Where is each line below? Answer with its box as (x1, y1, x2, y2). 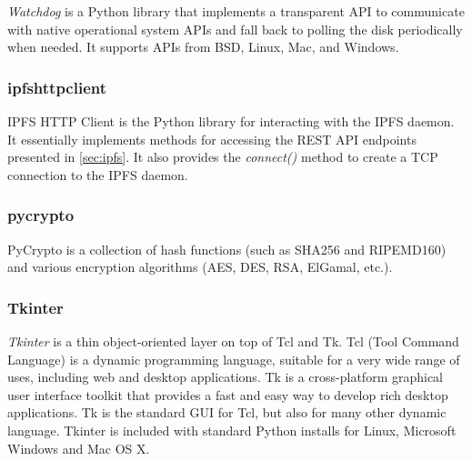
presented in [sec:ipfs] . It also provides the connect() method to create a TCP (7, 147, 438, 166)
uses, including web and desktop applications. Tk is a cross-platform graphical (7, 367, 444, 386)
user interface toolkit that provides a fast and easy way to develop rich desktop (7, 385, 448, 404)
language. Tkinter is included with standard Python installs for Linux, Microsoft (7, 420, 457, 439)
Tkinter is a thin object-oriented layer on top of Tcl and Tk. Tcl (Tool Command (7, 332, 459, 350)
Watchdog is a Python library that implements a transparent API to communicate (7, 2, 465, 20)
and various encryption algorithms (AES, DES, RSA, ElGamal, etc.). (7, 257, 393, 276)
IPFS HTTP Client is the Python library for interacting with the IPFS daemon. (7, 112, 455, 130)
